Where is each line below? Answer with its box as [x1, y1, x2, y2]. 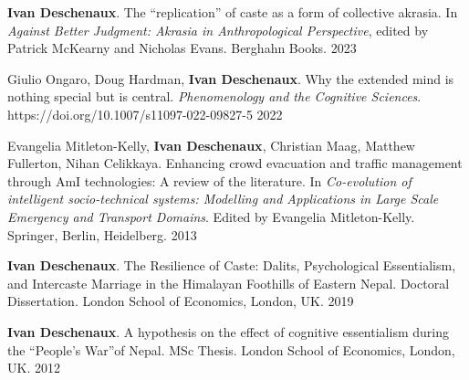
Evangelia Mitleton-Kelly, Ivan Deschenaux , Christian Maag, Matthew [7, 135, 415, 154]
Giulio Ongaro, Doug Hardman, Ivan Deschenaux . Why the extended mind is [7, 69, 454, 88]
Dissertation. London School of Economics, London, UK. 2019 [7, 291, 354, 311]
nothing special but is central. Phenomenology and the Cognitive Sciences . [7, 87, 422, 106]
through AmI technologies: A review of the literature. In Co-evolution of [7, 171, 412, 190]
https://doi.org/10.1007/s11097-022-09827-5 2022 [7, 104, 283, 123]
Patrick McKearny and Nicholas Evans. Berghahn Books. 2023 [7, 38, 357, 58]
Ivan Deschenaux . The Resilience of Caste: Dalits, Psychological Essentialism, [7, 256, 456, 275]
